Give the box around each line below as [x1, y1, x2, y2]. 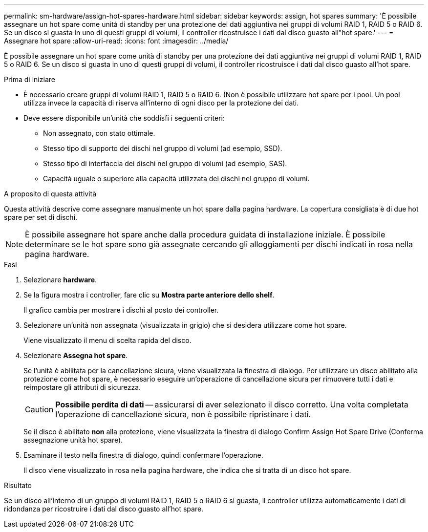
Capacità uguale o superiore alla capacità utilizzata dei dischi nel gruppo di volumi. [43, 174, 310, 183]
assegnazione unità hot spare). [23, 436, 123, 444]
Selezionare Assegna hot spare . [23, 351, 128, 360]
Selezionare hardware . [23, 276, 97, 284]
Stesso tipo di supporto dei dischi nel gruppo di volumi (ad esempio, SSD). [43, 144, 282, 152]
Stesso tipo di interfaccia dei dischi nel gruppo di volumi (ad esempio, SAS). [43, 159, 287, 168]
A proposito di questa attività [4, 190, 97, 198]
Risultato [4, 481, 32, 489]
